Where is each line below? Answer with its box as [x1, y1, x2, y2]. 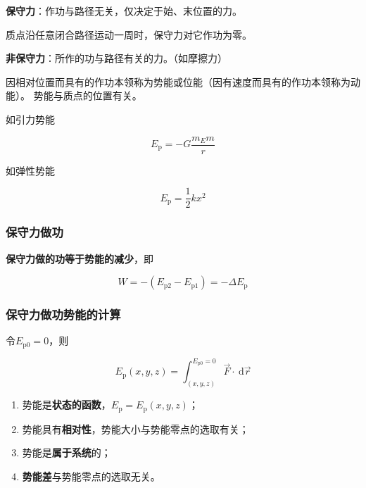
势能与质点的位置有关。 [33, 88, 142, 103]
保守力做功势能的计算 [6, 306, 121, 323]
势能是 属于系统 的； [22, 445, 111, 460]
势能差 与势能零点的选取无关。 [22, 468, 160, 483]
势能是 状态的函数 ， [22, 397, 111, 412]
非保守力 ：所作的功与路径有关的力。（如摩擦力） [6, 51, 227, 65]
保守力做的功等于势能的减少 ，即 [6, 251, 153, 265]
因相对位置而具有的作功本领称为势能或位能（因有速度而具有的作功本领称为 [6, 74, 351, 89]
